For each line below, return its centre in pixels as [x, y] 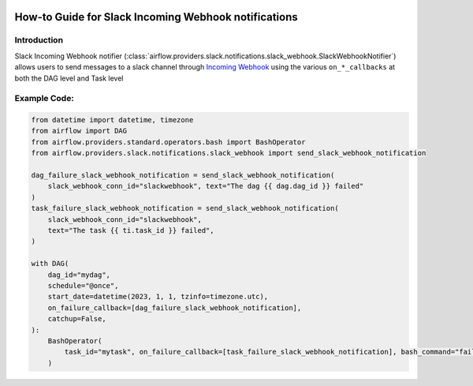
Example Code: [44, 99]
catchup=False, [77, 319]
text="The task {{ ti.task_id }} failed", [131, 230]
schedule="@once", [83, 285]
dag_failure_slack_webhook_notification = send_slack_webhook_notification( [183, 175]
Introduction [39, 40]
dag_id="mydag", [79, 275]
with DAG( [50, 264]
